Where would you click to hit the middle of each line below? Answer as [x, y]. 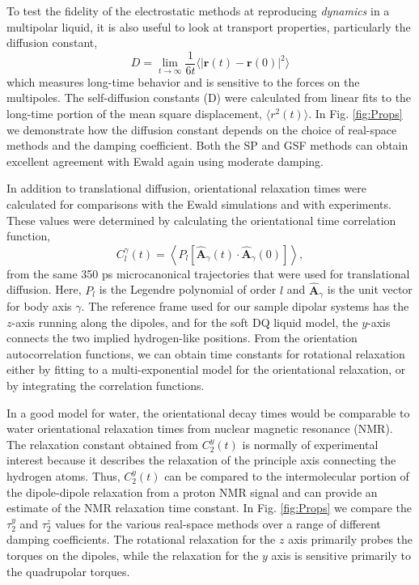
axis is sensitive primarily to [341, 555]
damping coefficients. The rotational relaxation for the [141, 539]
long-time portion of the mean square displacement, [135, 114]
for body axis [39, 306]
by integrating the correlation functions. [106, 386]
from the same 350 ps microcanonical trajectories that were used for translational [208, 273]
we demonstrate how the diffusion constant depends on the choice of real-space [202, 129]
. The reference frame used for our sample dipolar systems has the [245, 306]
